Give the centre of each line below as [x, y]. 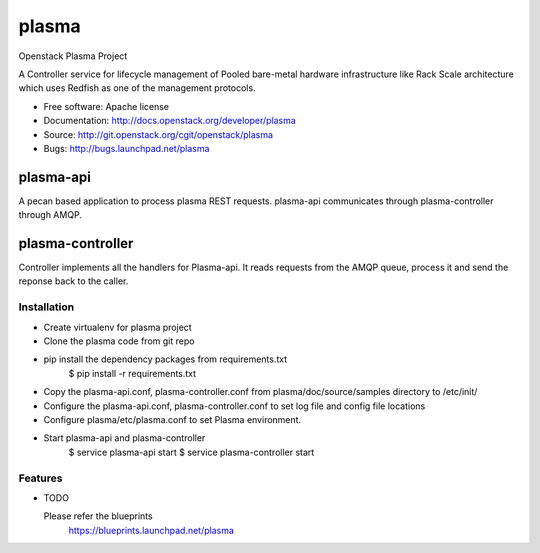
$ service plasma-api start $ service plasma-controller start [191, 452]
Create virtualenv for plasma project [117, 327]
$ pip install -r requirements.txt [132, 373]
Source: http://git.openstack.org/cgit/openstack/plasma [158, 134]
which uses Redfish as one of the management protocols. [137, 88]
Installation [46, 307]
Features [40, 478]
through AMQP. [50, 215]
